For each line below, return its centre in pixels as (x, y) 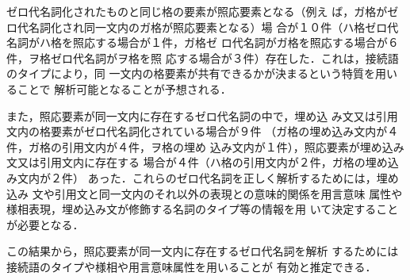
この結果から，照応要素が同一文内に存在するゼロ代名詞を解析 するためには (203, 251)
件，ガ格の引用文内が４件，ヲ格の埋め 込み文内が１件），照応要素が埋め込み (205, 146)
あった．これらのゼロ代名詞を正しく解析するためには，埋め (243, 177)
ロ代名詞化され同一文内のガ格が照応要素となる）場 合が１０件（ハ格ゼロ (197, 27)
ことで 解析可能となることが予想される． (124, 88)
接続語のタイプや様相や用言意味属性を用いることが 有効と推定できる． (192, 266)
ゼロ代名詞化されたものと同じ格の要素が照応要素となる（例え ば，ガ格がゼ (203, 11)
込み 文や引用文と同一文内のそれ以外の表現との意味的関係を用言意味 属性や (205, 193)
